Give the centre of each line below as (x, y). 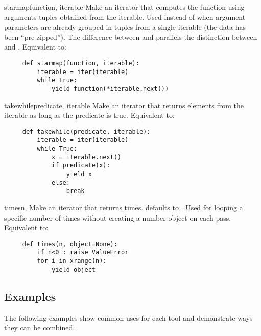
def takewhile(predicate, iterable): (86, 131)
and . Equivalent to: (35, 47)
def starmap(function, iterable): (81, 63)
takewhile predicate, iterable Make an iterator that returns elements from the (124, 105)
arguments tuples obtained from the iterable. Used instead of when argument (125, 17)
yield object (74, 269)
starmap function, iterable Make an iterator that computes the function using (124, 7)
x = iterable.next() (87, 157)
